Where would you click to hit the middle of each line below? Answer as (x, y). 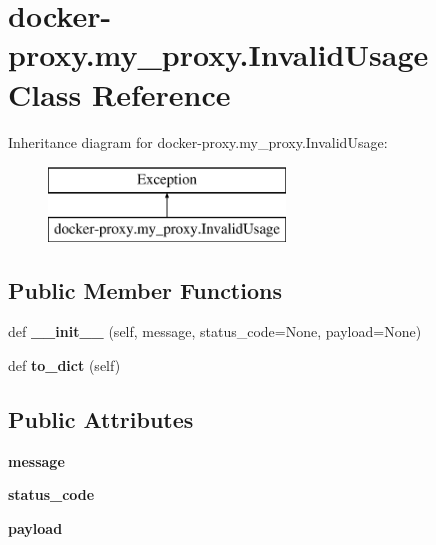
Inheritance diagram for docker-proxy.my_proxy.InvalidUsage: (198, 141)
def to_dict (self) (64, 365)
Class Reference (119, 93)
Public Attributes (101, 419)
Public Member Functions (145, 289)
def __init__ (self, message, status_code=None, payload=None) (215, 331)
